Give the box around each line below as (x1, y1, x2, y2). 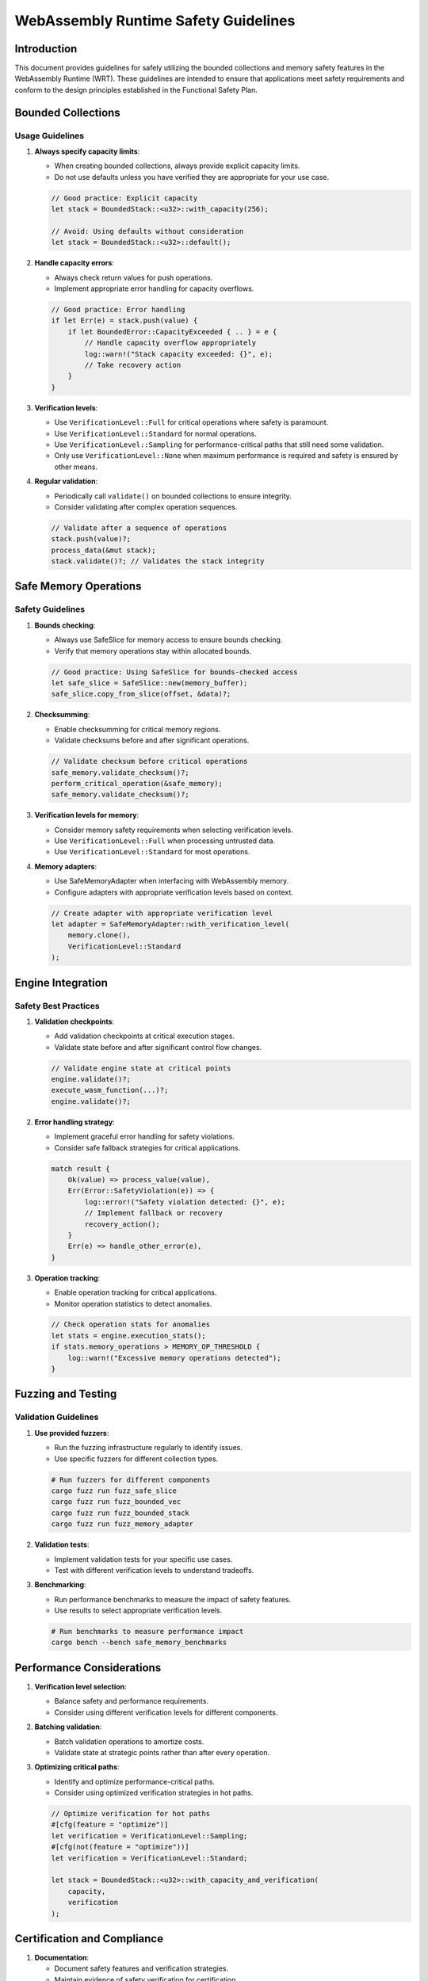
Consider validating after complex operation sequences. (54, 502, 238, 511)
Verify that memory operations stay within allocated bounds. (54, 646, 252, 655)
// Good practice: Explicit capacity (51, 193, 198, 202)
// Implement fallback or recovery (84, 1208, 224, 1218)
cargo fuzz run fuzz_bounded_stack (51, 1508, 189, 1517)
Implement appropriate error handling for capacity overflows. (54, 284, 254, 293)
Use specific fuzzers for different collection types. (54, 1454, 219, 1464)
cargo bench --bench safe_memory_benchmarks (51, 1638, 227, 1647)
